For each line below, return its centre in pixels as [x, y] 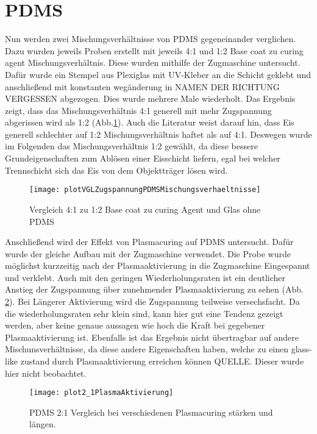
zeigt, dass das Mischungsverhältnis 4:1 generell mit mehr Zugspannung [138, 110]
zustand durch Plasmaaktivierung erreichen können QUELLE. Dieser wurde [162, 361]
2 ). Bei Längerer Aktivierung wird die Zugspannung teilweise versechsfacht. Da [152, 301]
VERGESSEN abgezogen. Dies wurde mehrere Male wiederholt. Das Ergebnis [150, 98]
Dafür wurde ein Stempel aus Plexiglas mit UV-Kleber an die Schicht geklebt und [158, 74]
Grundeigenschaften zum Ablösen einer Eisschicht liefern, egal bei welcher [143, 158]
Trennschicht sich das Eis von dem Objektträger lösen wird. [116, 170]
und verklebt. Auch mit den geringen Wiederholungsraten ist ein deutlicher [145, 277]
